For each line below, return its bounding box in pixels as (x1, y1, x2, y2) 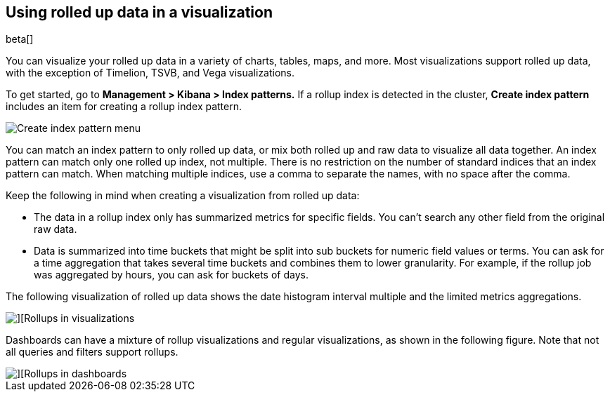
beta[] (6, 33, 34, 46)
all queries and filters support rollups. (6, 346, 179, 358)
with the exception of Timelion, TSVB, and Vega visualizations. (6, 67, 295, 79)
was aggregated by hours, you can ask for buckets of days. (34, 269, 309, 281)
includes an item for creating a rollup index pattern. (6, 100, 242, 113)
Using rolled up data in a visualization (6, 4, 273, 21)
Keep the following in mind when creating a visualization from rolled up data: (6, 189, 360, 202)
